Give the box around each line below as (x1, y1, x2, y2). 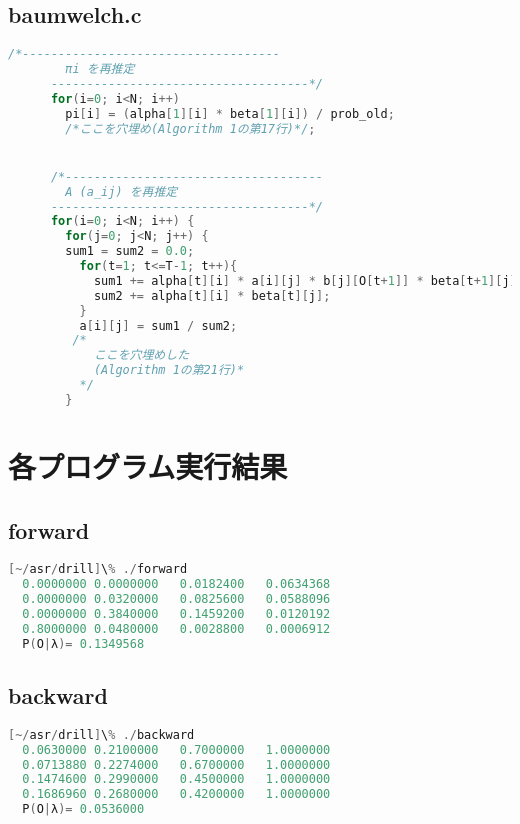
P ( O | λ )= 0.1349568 (22, 636, 145, 651)
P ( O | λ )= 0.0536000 (22, 802, 145, 817)
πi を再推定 (65, 62, 135, 77)
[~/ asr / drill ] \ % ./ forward (8, 562, 188, 577)
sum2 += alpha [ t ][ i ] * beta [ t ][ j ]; (93, 288, 331, 303)
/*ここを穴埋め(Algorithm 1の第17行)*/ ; (65, 121, 316, 136)
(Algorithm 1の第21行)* (93, 363, 245, 378)
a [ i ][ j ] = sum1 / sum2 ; (79, 318, 238, 333)
